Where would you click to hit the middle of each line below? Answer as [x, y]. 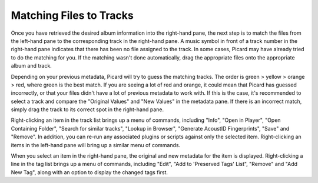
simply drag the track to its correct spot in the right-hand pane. [87, 109]
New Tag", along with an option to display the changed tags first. [89, 172]
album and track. [32, 66]
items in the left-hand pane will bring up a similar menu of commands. [96, 145]
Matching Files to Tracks [72, 15]
